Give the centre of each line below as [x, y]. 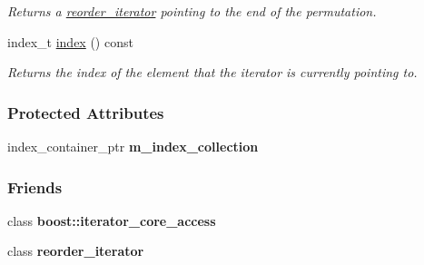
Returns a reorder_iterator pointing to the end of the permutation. [192, 11]
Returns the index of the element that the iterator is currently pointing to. [212, 72]
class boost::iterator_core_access [112, 220]
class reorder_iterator [76, 251]
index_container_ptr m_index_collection [133, 146]
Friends [35, 186]
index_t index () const [70, 41]
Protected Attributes [86, 112]
